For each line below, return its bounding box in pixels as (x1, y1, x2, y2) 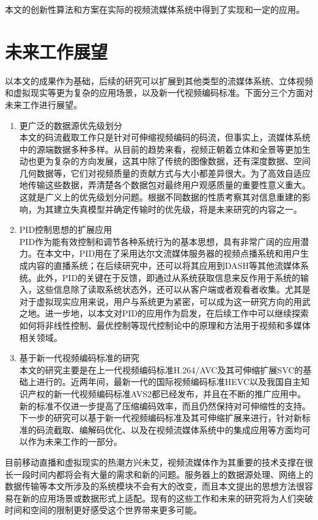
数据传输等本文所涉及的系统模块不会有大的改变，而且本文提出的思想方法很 (5, 480, 305, 493)
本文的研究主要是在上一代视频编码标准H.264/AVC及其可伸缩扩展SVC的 (19, 363, 303, 376)
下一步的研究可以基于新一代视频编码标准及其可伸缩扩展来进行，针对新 (19, 411, 302, 424)
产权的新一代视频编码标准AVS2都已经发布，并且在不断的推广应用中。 (28, 387, 306, 400)
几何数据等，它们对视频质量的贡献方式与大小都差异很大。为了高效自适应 (19, 166, 311, 179)
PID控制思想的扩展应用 (19, 223, 113, 236)
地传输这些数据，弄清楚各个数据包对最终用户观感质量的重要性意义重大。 (19, 178, 311, 191)
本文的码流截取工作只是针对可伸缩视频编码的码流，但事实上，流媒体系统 (19, 131, 311, 144)
